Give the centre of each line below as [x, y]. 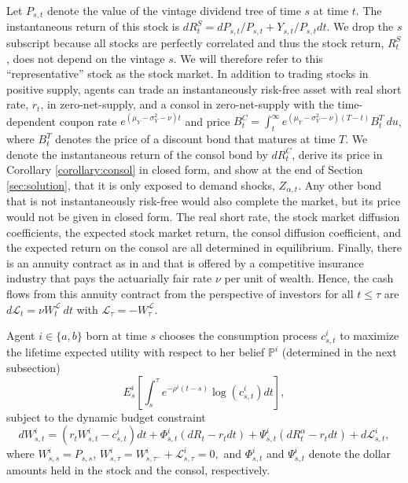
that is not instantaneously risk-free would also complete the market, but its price [204, 201]
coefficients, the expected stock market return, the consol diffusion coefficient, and [204, 232]
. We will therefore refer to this [248, 58]
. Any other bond [340, 184]
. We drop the [360, 26]
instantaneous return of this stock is [93, 26]
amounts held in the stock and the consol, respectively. [138, 469]
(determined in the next [339, 352]
